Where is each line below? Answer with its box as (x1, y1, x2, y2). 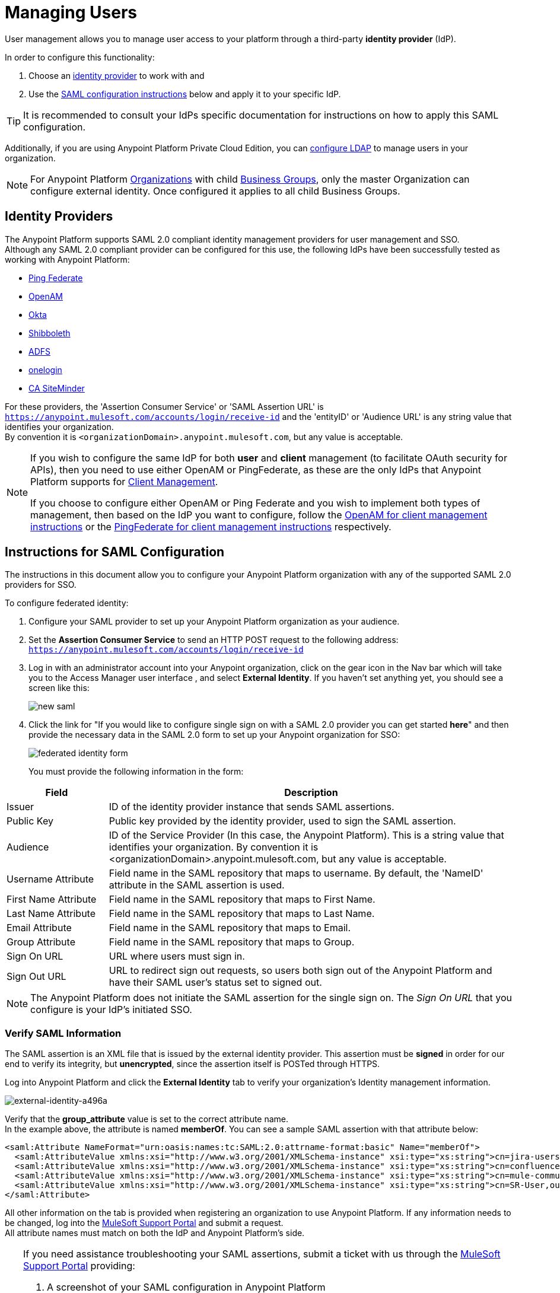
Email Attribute (7, 922, 72, 934)
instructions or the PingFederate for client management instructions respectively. (30, 520, 392, 533)
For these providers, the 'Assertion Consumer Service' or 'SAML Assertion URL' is (5, 401, 324, 412)
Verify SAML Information (5, 1027, 122, 1039)
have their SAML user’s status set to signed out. (109, 976, 322, 989)
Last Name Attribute (7, 907, 96, 920)
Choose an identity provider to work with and (28, 70, 205, 81)
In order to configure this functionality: (5, 52, 155, 62)
